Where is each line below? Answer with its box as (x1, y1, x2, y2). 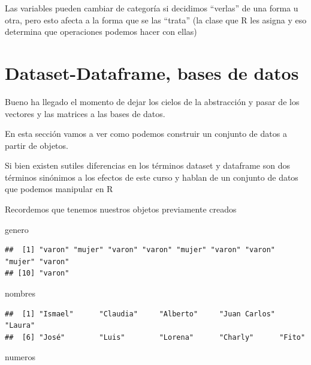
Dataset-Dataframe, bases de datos (5, 60, 299, 85)
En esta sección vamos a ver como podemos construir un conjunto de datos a (5, 127, 287, 140)
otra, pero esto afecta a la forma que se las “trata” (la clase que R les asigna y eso (5, 13, 307, 26)
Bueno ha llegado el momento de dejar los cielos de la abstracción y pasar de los (5, 95, 300, 107)
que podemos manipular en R (5, 182, 113, 195)
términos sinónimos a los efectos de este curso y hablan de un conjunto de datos (5, 170, 298, 183)
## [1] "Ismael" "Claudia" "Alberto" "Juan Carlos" (5, 309, 276, 318)
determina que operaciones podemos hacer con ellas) (5, 25, 197, 38)
